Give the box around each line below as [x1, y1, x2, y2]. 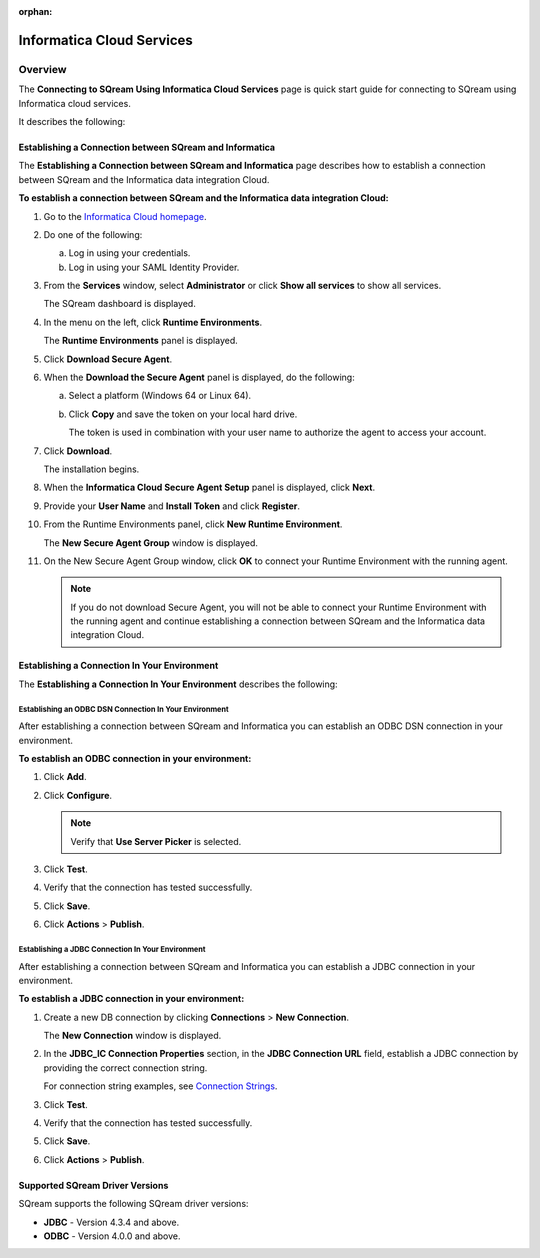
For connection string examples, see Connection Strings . [43, 1080, 278, 1092]
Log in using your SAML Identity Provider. [68, 261, 240, 273]
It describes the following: [18, 115, 126, 127]
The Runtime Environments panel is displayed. [43, 335, 239, 347]
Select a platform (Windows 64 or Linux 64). [68, 390, 252, 402]
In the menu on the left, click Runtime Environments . [43, 316, 263, 328]
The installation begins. [43, 463, 140, 475]
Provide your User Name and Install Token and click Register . [43, 500, 300, 512]
